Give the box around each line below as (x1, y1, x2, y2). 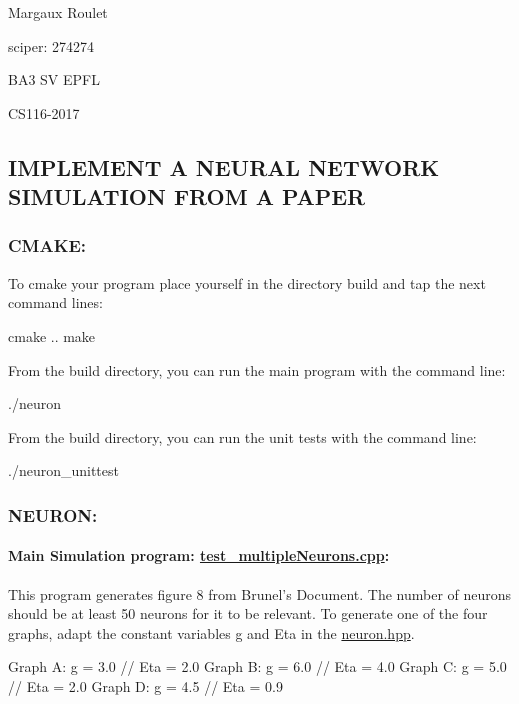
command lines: (8, 292, 103, 313)
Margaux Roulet (8, 2, 108, 22)
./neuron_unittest (8, 460, 119, 481)
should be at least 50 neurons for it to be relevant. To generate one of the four (8, 603, 488, 624)
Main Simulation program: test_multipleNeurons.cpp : (8, 545, 390, 566)
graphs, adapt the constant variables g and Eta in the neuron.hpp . (8, 622, 415, 643)
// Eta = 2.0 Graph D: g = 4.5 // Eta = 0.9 (8, 675, 283, 696)
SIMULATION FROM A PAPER (8, 181, 366, 212)
